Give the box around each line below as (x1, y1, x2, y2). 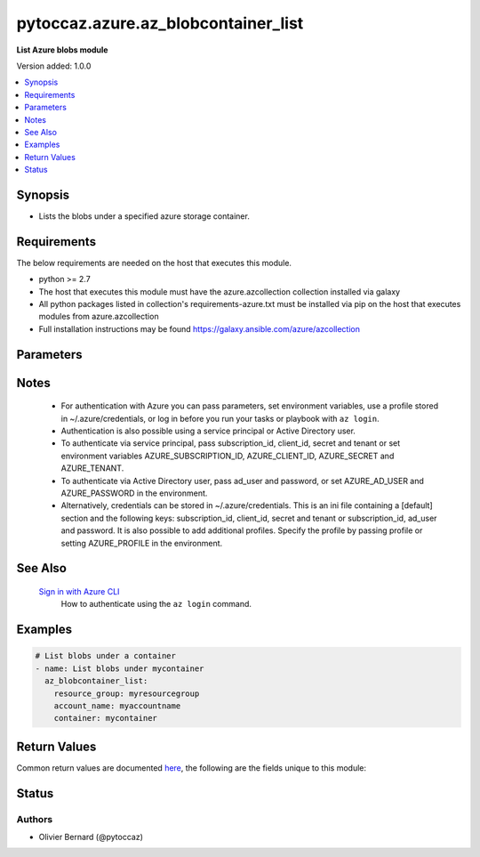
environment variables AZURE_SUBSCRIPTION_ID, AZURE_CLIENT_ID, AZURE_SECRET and (60, 450, 395, 461)
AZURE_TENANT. (60, 463, 124, 473)
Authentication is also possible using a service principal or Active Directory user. (60, 425, 356, 436)
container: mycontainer (53, 713, 157, 724)
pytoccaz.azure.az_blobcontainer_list (16, 13, 304, 33)
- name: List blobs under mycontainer (35, 663, 204, 674)
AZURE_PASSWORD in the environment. (60, 488, 208, 498)
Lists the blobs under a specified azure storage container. (38, 210, 251, 222)
